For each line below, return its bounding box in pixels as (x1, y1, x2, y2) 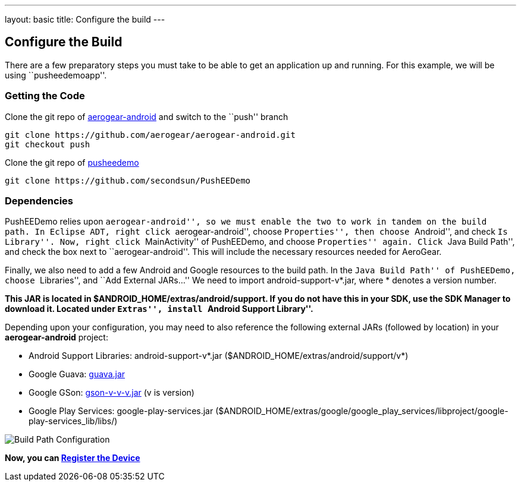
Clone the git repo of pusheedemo (5, 157, 139, 168)
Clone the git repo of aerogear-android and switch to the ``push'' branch (5, 111, 288, 122)
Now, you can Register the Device (5, 453, 140, 463)
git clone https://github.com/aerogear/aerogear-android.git (5, 130, 296, 140)
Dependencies (5, 194, 74, 207)
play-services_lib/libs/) (29, 416, 118, 427)
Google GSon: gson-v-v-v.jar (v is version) (29, 387, 194, 398)
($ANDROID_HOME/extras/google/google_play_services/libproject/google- (215, 406, 509, 416)
